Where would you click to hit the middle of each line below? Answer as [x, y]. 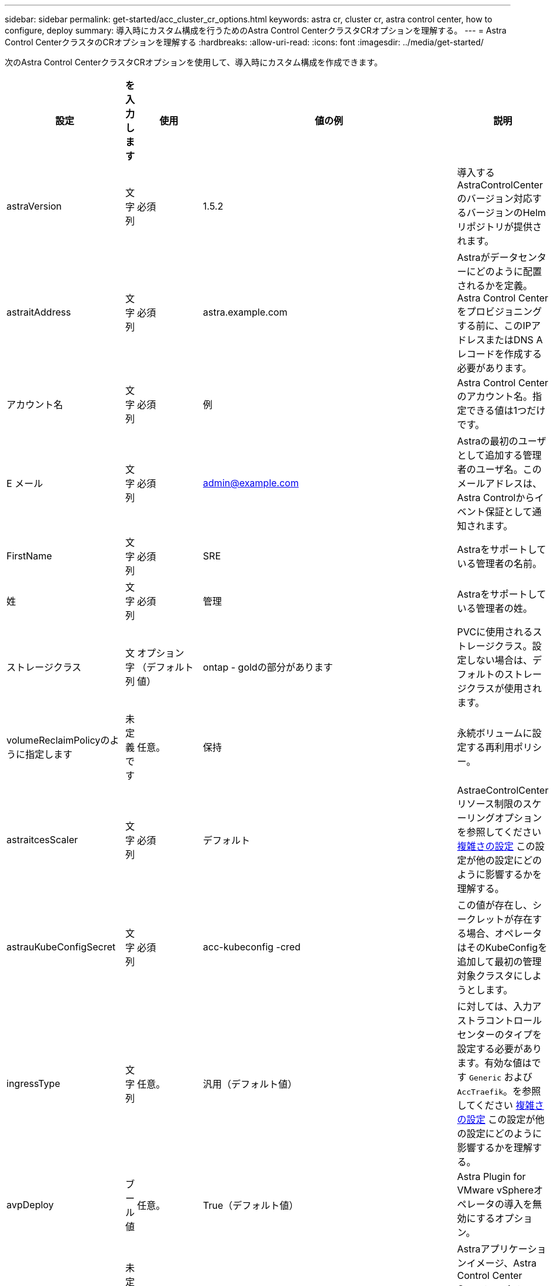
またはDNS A [514, 340]
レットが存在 [504, 919]
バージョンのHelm [506, 213]
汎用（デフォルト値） [250, 1084]
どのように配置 [509, 271]
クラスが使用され [504, 688]
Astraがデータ [488, 257]
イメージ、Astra [502, 1263]
